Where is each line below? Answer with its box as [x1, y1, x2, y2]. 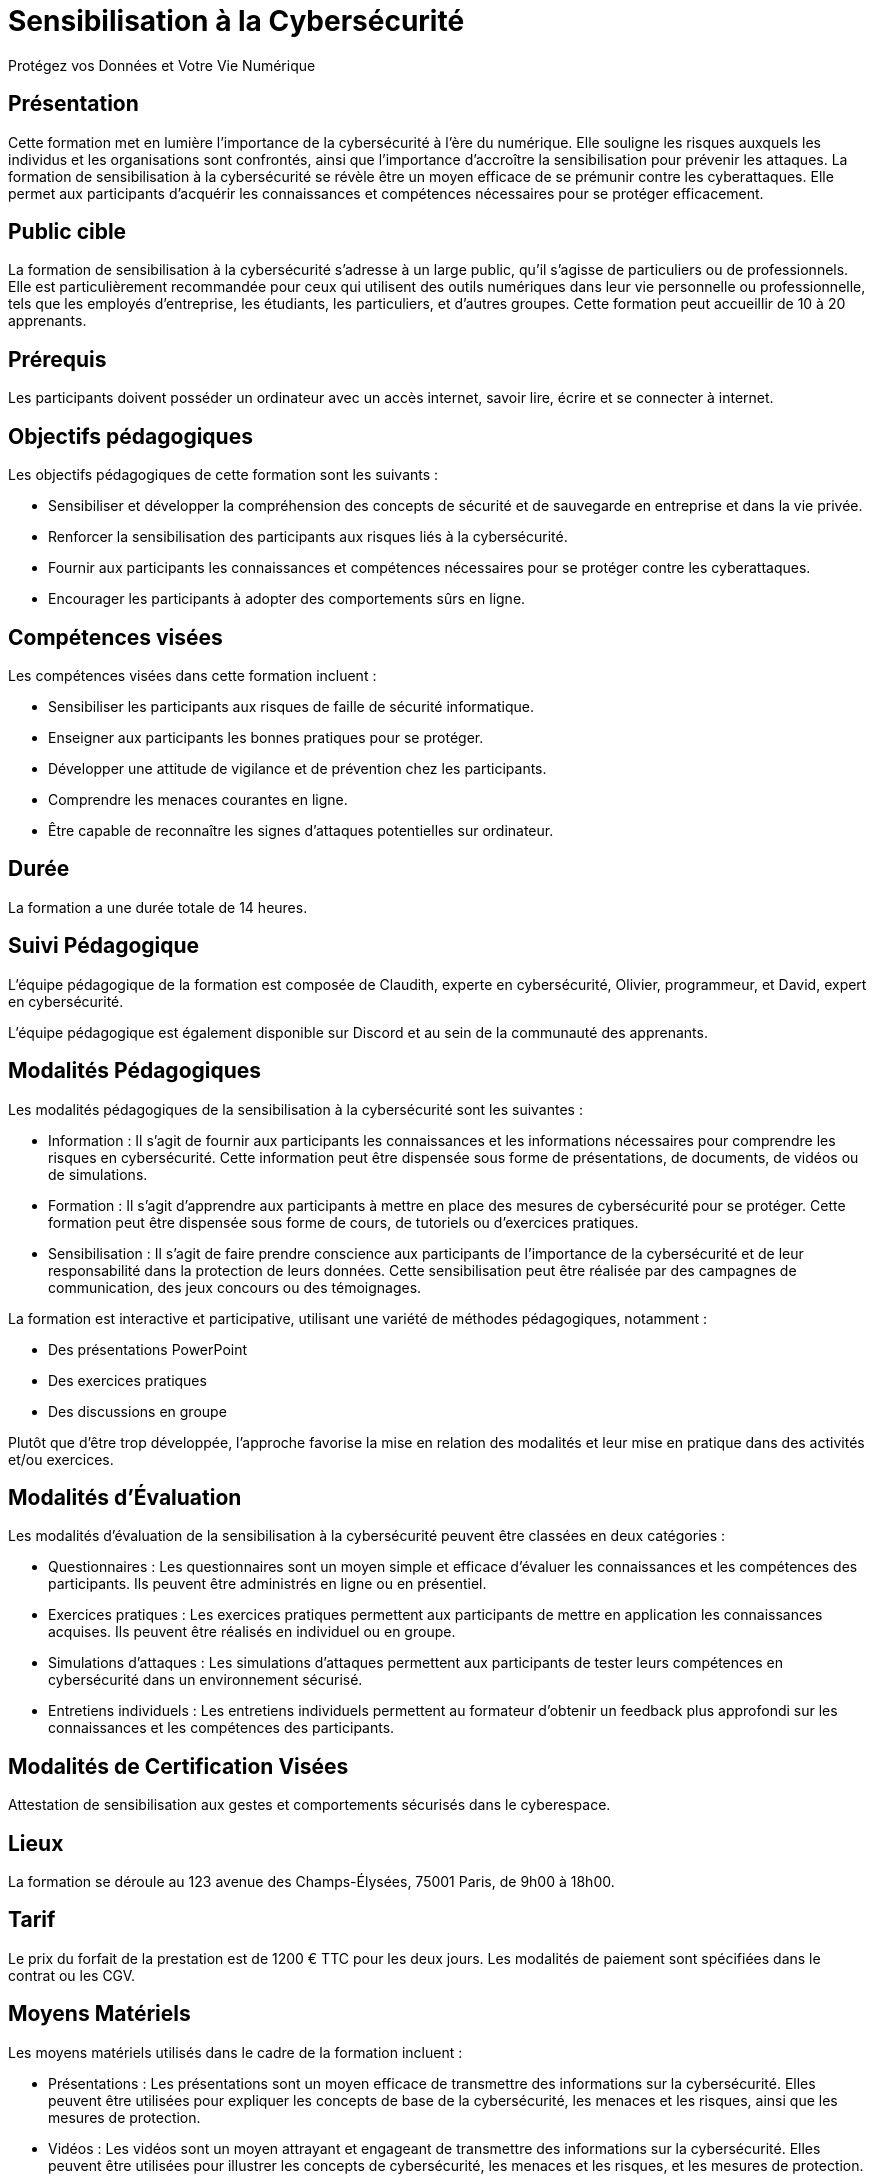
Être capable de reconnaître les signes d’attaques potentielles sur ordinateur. [48, 821, 554, 839]
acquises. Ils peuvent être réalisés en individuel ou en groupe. [48, 1623, 456, 1641]
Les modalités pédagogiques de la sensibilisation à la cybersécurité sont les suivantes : [8, 1100, 583, 1118]
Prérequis [8, 346, 107, 372]
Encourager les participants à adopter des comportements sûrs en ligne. [48, 590, 526, 608]
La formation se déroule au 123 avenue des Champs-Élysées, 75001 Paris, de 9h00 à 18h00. [8, 1873, 615, 1891]
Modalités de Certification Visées [8, 1753, 349, 1779]
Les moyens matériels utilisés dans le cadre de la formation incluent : [8, 2043, 463, 2061]
